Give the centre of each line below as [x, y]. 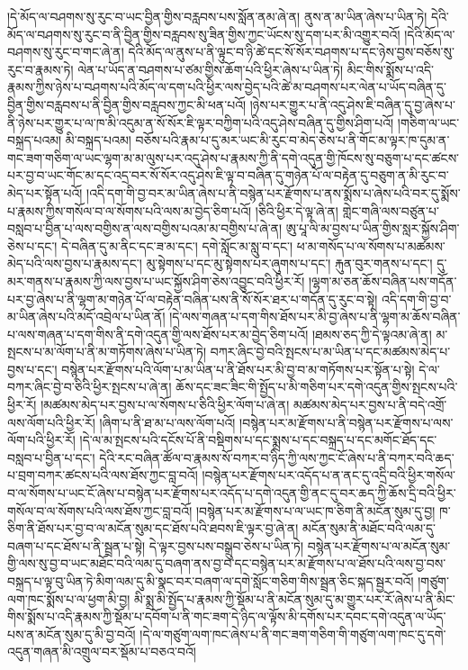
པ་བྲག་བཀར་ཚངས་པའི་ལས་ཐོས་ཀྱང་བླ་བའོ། [103, 475]
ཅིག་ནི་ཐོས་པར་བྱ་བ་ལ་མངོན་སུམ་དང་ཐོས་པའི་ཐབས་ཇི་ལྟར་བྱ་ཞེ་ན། [153, 528]
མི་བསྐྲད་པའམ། [98, 140]
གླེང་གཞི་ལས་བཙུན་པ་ [391, 210]
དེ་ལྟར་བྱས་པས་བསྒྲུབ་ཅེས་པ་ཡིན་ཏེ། [226, 545]
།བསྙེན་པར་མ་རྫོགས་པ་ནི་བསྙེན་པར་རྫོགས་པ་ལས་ [346, 422]
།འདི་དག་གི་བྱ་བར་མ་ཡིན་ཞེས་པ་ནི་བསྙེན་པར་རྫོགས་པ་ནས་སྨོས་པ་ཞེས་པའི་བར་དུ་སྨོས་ [274, 192]
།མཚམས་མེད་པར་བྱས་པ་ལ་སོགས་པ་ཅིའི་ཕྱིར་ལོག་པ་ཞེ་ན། [165, 405]
